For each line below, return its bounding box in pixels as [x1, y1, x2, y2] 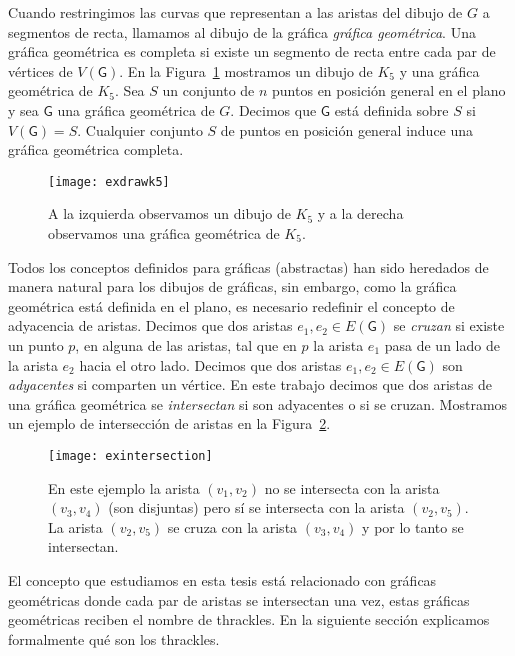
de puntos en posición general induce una [220, 119, 474, 140]
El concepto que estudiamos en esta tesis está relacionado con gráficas [8, 569, 437, 590]
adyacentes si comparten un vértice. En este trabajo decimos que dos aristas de [8, 374, 492, 395]
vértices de [8, 60, 73, 81]
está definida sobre [334, 99, 449, 120]
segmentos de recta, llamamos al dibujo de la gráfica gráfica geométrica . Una [8, 21, 476, 42]
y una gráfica [399, 60, 480, 81]
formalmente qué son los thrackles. [8, 628, 220, 649]
